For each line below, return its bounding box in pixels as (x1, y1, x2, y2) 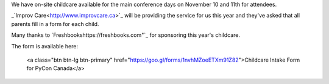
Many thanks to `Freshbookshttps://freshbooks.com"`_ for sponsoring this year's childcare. (11, 31, 241, 39)
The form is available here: (11, 42, 79, 50)
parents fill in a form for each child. (11, 20, 99, 27)
